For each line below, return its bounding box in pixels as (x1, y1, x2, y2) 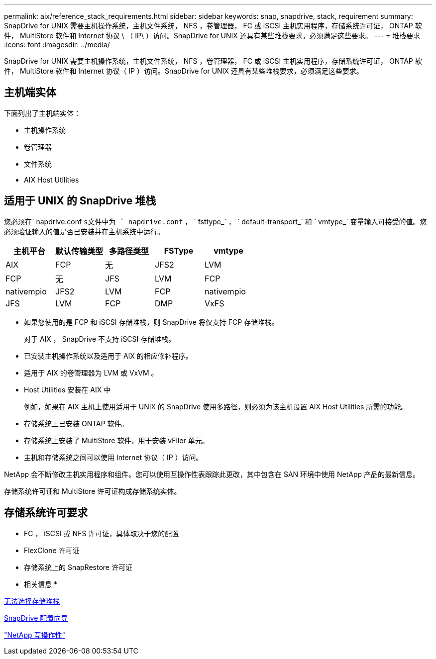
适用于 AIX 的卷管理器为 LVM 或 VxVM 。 (24, 368, 158, 377)
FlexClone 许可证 (24, 546, 80, 555)
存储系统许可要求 (4, 506, 88, 519)
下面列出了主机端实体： (4, 108, 81, 117)
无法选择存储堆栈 (4, 596, 60, 605)
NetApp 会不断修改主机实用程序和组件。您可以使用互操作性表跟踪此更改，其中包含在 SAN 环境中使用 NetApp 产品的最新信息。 (4, 470, 420, 478)
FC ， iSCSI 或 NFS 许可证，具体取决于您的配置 (24, 529, 179, 538)
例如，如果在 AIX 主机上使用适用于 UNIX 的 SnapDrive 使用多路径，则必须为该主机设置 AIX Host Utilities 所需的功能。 (24, 402, 408, 411)
